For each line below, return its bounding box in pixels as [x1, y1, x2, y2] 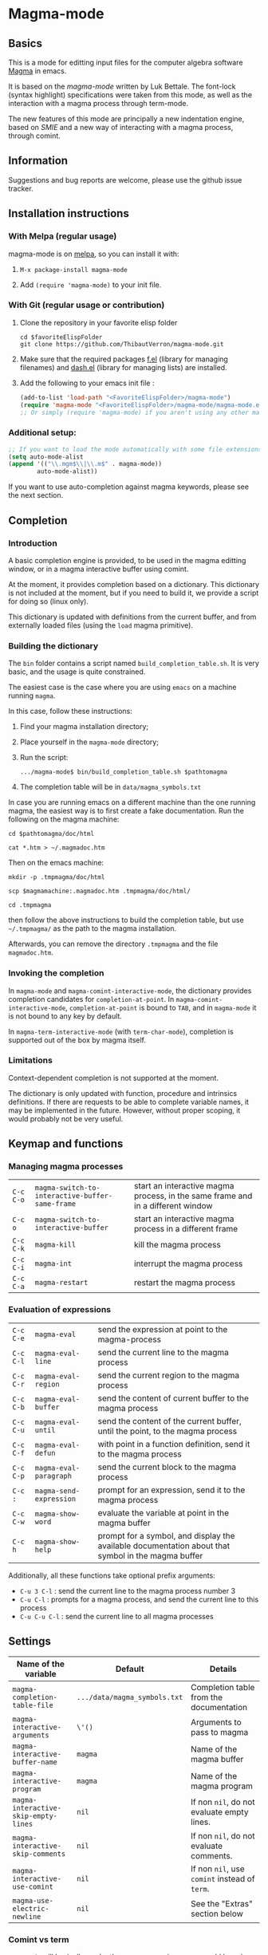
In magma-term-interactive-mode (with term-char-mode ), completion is [8, 1027, 234, 1036]
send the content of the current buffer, [97, 1415, 242, 1426]
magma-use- [12, 1896, 53, 1905]
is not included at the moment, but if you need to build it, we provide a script [8, 588, 259, 597]
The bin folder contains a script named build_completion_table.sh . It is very [8, 659, 259, 668]
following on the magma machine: [8, 814, 120, 824]
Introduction [8, 538, 57, 549]
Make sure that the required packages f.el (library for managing [19, 354, 229, 364]
